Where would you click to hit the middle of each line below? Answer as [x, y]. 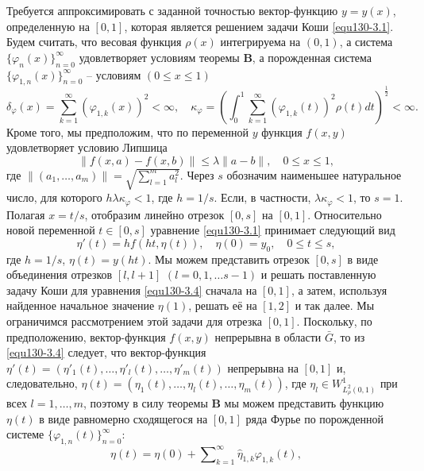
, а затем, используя [339, 290]
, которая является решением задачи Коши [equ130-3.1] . [259, 26]
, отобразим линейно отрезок [154, 214]
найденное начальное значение [81, 305]
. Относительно [345, 214]
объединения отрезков [60, 274]
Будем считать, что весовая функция [94, 42]
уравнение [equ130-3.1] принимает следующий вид [273, 230]
